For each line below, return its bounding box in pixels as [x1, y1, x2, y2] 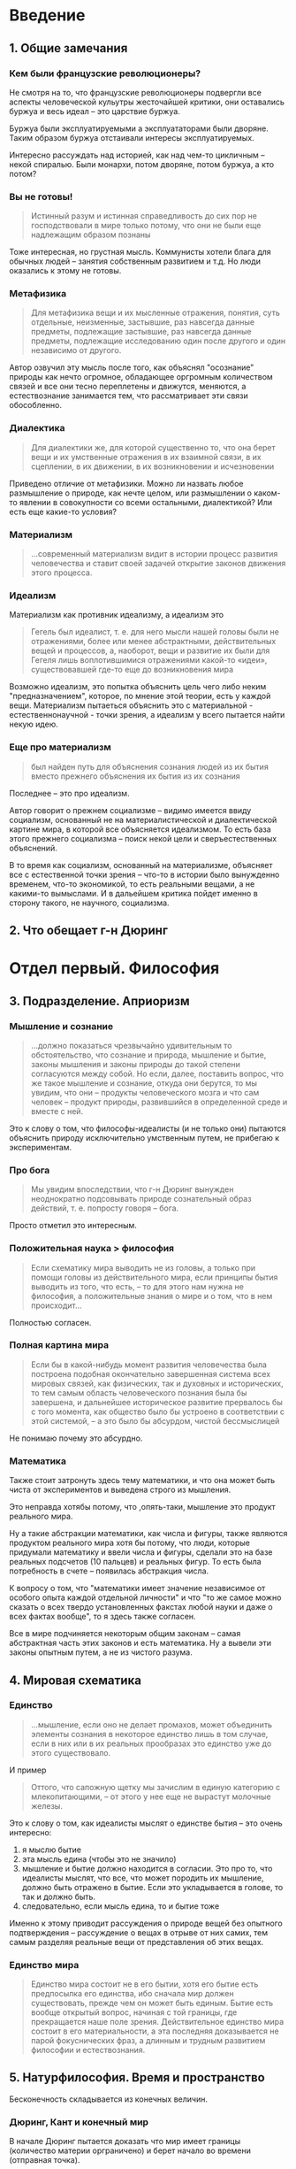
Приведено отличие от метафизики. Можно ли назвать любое [9, 478, 244, 488]
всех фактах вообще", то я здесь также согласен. [9, 1611, 196, 1622]
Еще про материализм [9, 741, 112, 753]
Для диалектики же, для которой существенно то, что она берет [30, 442, 276, 452]
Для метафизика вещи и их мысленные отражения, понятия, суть [30, 307, 280, 319]
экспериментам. [9, 1142, 72, 1152]
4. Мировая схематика [9, 1673, 141, 1688]
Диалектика [9, 422, 65, 435]
